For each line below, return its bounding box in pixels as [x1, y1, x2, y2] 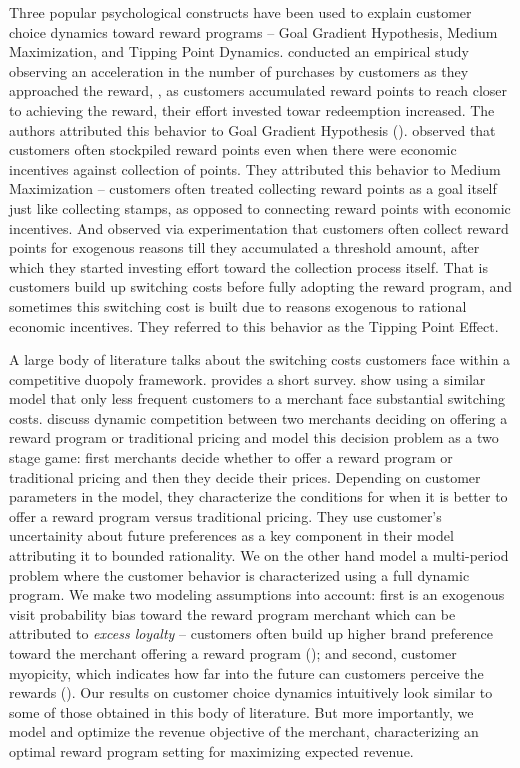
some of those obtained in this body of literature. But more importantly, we [9, 701, 474, 722]
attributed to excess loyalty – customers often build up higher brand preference [9, 623, 493, 644]
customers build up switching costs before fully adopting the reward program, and [9, 276, 513, 297]
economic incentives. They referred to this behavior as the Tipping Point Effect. [9, 315, 499, 336]
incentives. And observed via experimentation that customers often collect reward [9, 217, 509, 238]
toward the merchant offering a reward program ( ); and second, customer [9, 643, 457, 663]
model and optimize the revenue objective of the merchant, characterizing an [9, 721, 479, 742]
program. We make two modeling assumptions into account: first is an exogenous [9, 584, 505, 605]
